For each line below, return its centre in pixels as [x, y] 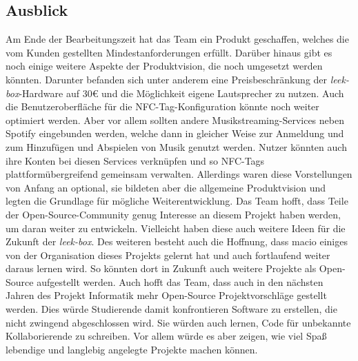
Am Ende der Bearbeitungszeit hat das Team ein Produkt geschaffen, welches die [177, 39]
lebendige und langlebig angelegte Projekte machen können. [132, 349]
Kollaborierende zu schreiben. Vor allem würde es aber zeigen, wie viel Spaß [166, 336]
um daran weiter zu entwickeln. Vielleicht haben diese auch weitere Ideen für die [176, 228]
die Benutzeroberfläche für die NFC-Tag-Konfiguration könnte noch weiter [162, 106]
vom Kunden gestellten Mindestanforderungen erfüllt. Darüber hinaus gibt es [169, 52]
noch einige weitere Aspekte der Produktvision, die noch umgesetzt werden [164, 66]
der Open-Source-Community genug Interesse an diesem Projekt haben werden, [173, 214]
